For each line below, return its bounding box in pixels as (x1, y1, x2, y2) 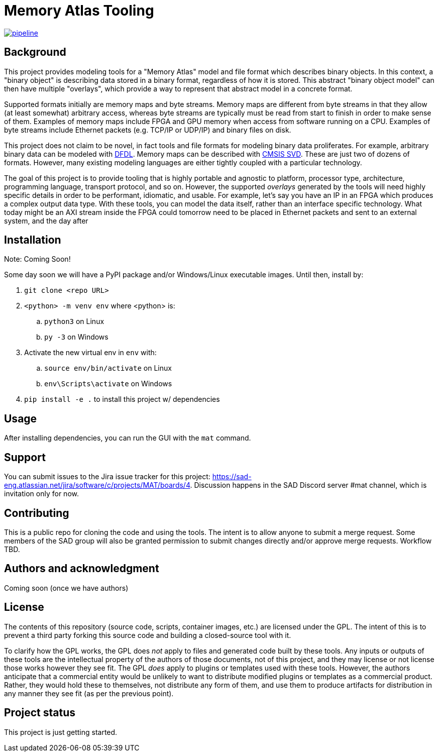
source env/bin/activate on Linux (44, 364, 172, 373)
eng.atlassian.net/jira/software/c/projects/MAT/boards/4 (4, 481, 190, 490)
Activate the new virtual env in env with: (24, 348, 157, 357)
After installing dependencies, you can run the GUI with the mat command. (4, 434, 251, 443)
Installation (4, 234, 61, 247)
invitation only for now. (4, 489, 79, 498)
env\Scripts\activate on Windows (44, 379, 172, 388)
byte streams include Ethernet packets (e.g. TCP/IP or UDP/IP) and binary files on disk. (4, 125, 291, 134)
